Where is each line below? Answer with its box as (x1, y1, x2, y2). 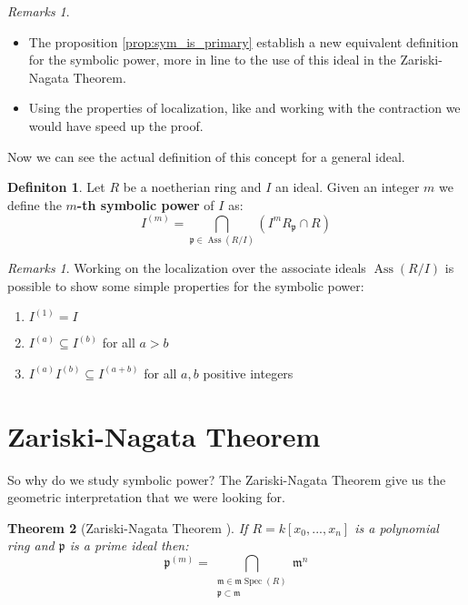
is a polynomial (354, 518, 439, 537)
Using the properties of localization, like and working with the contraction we (28, 98, 461, 117)
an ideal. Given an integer (274, 177, 420, 197)
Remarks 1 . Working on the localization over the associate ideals (7, 258, 366, 277)
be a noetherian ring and (123, 177, 262, 197)
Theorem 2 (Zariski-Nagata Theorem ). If (7, 518, 248, 537)
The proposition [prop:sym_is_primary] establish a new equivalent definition (28, 32, 459, 51)
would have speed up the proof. (28, 116, 204, 135)
